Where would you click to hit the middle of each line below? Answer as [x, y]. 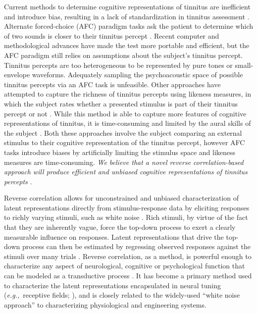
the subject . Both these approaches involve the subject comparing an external [123, 132]
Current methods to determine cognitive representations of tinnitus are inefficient [127, 6]
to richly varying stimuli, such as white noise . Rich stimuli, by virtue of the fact [126, 217]
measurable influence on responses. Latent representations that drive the [114, 236]
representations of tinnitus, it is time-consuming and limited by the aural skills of [128, 123]
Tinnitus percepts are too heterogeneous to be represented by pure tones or [118, 65]
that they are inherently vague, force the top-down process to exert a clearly [120, 227]
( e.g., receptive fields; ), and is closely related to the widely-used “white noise [122, 295]
